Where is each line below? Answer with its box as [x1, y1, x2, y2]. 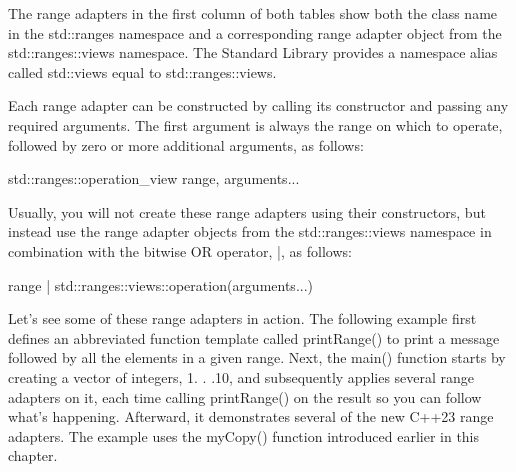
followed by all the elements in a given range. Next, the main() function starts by [8, 347, 506, 368]
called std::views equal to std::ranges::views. [8, 61, 277, 82]
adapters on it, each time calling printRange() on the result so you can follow [8, 386, 482, 407]
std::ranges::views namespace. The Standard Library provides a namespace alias [8, 42, 498, 63]
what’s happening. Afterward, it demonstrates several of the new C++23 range [8, 406, 494, 427]
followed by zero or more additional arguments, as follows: [8, 134, 364, 155]
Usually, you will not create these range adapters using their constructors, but [8, 201, 486, 222]
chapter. [8, 445, 58, 466]
